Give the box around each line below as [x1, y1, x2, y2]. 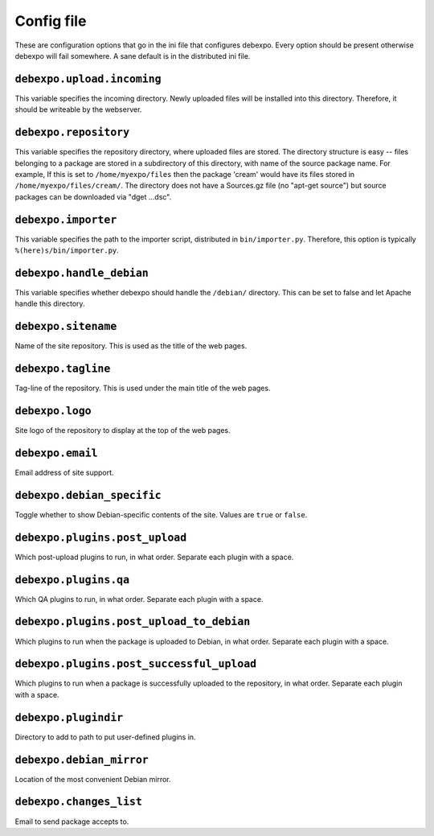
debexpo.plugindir [14, 710, 124, 724]
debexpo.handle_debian [14, 266, 149, 279]
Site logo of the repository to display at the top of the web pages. [14, 426, 231, 435]
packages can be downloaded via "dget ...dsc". [14, 191, 172, 201]
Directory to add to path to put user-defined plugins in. [14, 732, 196, 742]
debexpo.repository [14, 126, 130, 139]
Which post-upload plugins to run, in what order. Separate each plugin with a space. [14, 552, 294, 562]
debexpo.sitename [14, 320, 117, 333]
